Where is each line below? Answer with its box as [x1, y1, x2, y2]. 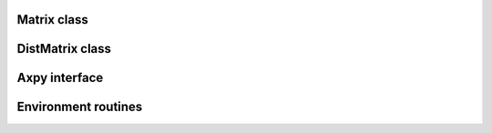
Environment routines [16, 99, 143, 115]
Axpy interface [16, 70, 104, 86]
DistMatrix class [16, 41, 112, 56]
